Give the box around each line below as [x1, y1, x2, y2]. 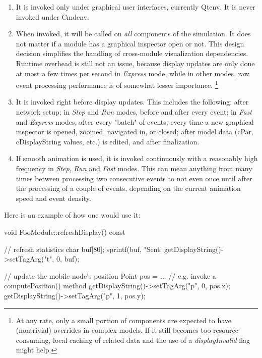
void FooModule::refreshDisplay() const [4, 226, 125, 237]
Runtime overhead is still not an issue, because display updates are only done [16, 58, 255, 68]
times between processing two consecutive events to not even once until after [16, 173, 252, 183]
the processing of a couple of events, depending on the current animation [16, 183, 241, 193]
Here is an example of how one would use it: [4, 210, 141, 220]
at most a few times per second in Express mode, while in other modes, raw [16, 68, 249, 78]
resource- [213, 325, 241, 335]
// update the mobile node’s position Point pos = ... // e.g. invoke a [4, 270, 216, 281]
